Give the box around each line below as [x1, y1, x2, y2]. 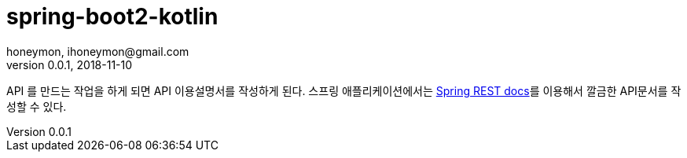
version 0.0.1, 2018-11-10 [6, 57, 133, 72]
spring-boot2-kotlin [6, 3, 219, 30]
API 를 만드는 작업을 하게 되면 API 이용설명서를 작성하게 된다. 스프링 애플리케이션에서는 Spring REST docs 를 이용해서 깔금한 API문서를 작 [6, 83, 681, 97]
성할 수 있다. [6, 99, 67, 113]
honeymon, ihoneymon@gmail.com [6, 44, 189, 58]
